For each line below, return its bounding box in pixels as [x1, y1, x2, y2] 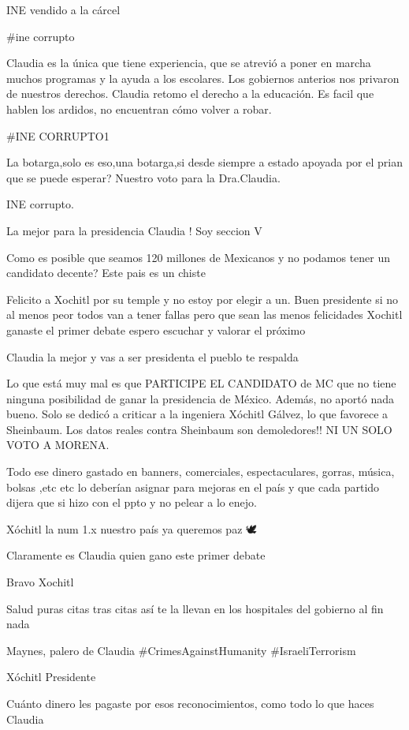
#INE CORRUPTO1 [6, 127, 110, 144]
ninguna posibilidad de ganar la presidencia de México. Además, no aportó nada [6, 390, 394, 406]
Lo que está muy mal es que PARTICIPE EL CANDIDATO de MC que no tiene [6, 375, 396, 391]
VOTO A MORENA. [6, 436, 110, 453]
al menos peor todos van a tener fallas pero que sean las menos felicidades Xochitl [6, 306, 403, 323]
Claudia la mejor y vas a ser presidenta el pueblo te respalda [6, 348, 299, 365]
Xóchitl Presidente [6, 668, 96, 685]
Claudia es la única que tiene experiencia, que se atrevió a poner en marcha [6, 54, 371, 71]
